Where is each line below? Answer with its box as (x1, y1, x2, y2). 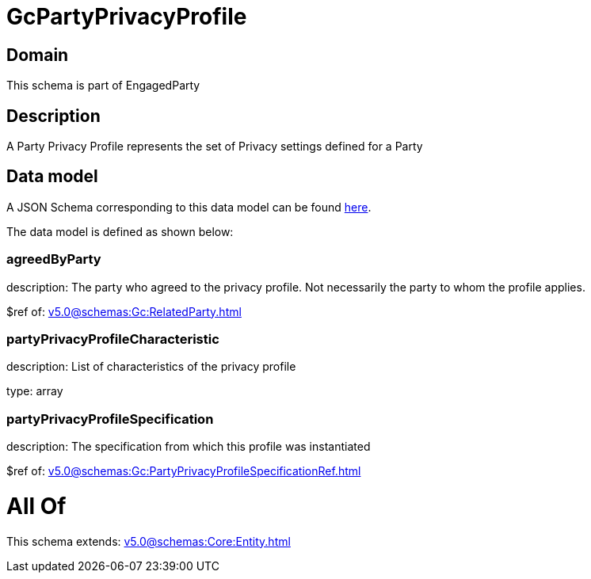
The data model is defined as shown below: (6, 224, 234, 238)
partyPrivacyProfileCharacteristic (6, 330, 219, 347)
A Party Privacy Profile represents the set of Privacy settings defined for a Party (6, 139, 423, 154)
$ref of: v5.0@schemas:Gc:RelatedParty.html (6, 304, 242, 318)
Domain (6, 44, 69, 65)
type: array (6, 384, 63, 398)
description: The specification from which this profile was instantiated (6, 440, 371, 454)
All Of (6, 492, 67, 520)
